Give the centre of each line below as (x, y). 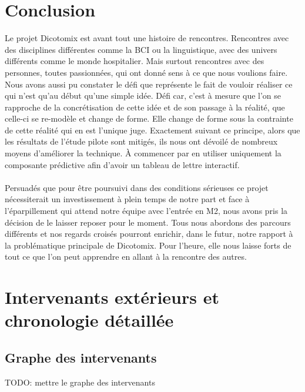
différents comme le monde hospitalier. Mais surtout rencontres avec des (135, 61)
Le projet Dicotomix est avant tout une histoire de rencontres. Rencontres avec (147, 38)
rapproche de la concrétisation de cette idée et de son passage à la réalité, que (145, 107)
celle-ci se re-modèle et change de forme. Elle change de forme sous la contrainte (149, 118)
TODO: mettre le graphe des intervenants (80, 382)
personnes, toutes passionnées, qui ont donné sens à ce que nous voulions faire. (146, 72)
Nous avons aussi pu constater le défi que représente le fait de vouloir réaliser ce (149, 84)
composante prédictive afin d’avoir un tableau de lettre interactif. (122, 164)
